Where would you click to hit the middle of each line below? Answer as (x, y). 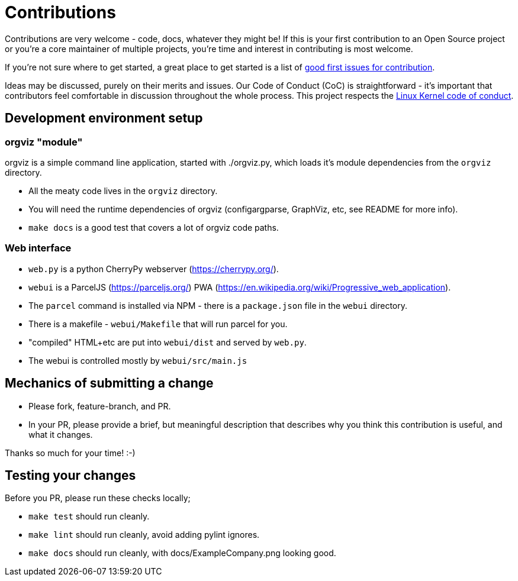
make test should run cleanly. (89, 517)
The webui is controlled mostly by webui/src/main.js (138, 360)
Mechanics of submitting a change (109, 383)
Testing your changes (70, 475)
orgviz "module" (44, 142)
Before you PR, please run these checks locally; (98, 498)
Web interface (38, 248)
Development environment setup (104, 118)
